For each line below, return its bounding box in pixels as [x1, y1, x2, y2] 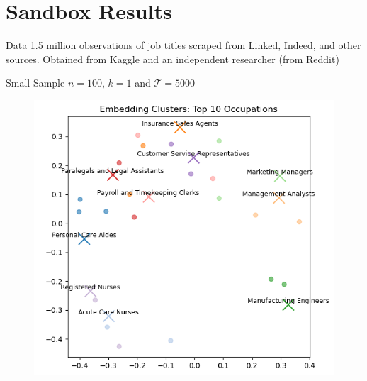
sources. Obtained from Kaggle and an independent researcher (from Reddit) [6, 51, 339, 66]
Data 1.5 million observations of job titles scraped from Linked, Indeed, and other [6, 38, 361, 53]
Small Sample [6, 75, 65, 90]
